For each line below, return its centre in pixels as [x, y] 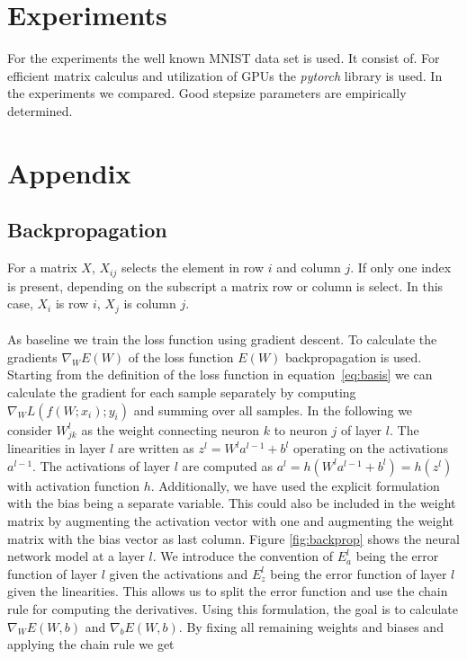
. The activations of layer [102, 465]
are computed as [227, 465]
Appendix [69, 172]
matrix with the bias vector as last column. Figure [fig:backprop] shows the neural [233, 538]
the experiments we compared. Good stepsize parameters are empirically [207, 93]
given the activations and [179, 573]
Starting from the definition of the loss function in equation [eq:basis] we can [220, 374]
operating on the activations [370, 448]
